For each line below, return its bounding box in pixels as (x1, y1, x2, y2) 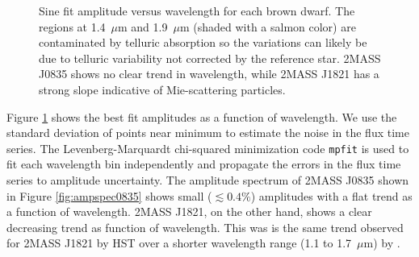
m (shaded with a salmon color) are (179, 18, 356, 35)
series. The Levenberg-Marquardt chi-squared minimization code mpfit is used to (6, 139, 409, 156)
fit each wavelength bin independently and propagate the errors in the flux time (6, 155, 401, 172)
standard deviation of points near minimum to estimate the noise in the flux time (6, 124, 409, 141)
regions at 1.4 (39, 18, 106, 35)
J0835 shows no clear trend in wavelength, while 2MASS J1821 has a (39, 65, 379, 82)
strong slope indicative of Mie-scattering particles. (39, 81, 286, 97)
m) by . (363, 234, 400, 251)
